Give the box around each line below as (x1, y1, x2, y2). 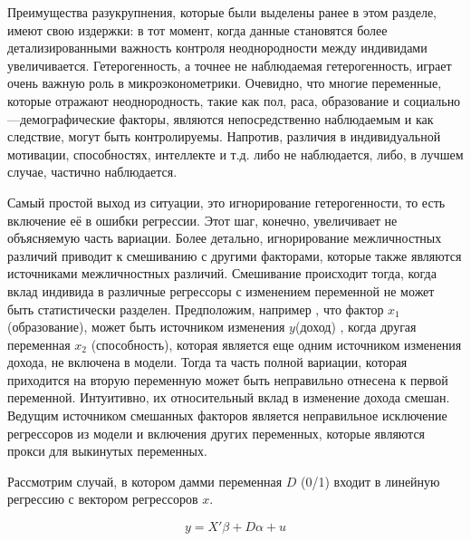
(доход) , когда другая (294, 317, 417, 336)
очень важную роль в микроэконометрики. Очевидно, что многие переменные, (7, 73, 442, 92)
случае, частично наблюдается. (7, 162, 178, 181)
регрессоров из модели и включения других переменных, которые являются (7, 423, 426, 442)
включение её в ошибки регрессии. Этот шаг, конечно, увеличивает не (7, 210, 398, 229)
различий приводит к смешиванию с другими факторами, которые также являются (7, 246, 462, 265)
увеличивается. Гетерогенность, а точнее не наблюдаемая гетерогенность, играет (7, 55, 452, 74)
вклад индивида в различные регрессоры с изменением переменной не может (7, 281, 435, 300)
